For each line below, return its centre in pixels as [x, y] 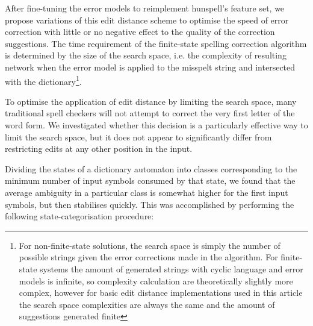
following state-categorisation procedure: [79, 216]
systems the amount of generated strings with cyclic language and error [172, 268]
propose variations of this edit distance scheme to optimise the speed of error [147, 20]
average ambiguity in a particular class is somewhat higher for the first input [147, 192]
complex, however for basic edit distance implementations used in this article [161, 293]
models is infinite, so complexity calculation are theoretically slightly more [156, 281]
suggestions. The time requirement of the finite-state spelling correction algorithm [156, 43]
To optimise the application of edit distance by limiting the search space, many [151, 101]
